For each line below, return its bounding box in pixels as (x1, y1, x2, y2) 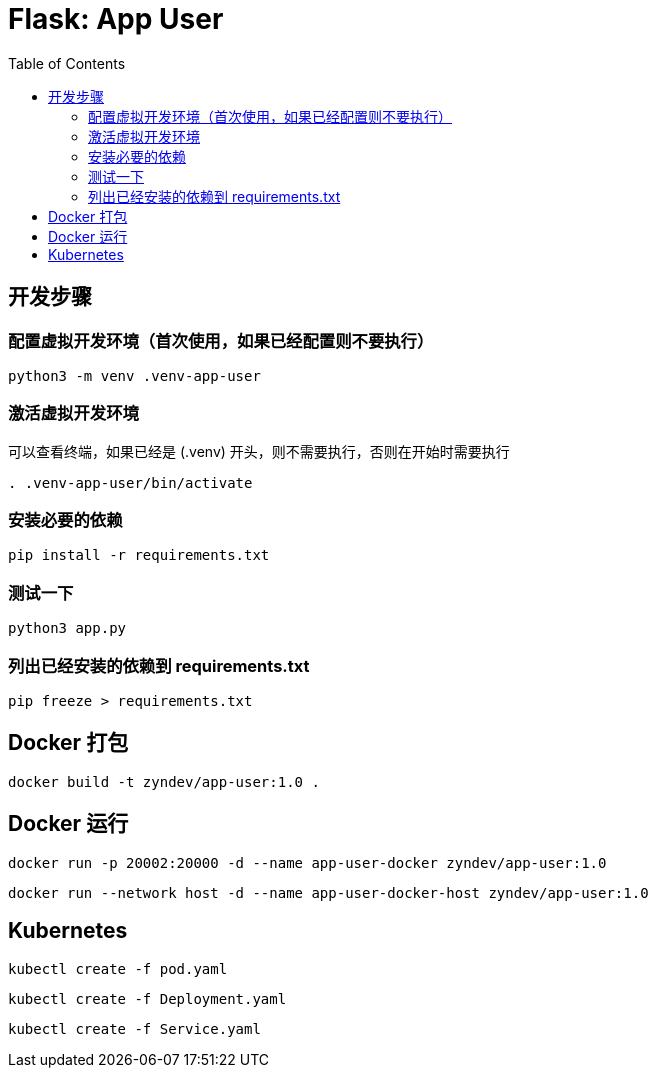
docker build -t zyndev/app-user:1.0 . (8, 773, 320, 790)
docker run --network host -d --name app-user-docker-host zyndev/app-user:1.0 (8, 884, 649, 901)
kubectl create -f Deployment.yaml (8, 990, 287, 1007)
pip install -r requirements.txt (8, 547, 270, 564)
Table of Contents (8, 54, 126, 72)
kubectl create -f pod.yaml (8, 960, 228, 977)
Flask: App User (8, 2, 224, 36)
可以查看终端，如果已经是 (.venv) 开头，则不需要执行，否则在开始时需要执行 (8, 442, 510, 460)
